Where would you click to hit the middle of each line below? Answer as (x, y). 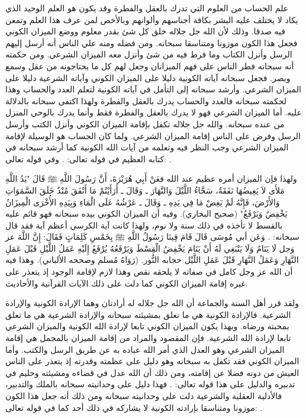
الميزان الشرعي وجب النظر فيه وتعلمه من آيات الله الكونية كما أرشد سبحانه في (147, 147)
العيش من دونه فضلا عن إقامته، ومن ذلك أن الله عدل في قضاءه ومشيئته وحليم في (152, 372)
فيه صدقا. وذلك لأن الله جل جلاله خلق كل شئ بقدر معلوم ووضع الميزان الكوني (145, 31)
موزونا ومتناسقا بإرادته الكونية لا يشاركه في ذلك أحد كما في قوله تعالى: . (134, 407)
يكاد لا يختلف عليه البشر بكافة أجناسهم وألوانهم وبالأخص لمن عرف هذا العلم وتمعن (152, 19)
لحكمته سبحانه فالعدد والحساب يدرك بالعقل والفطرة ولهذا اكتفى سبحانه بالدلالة (146, 100)
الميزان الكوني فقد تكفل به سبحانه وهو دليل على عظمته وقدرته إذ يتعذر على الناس (152, 361)
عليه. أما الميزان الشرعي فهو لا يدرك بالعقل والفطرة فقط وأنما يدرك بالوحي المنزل (154, 112)
